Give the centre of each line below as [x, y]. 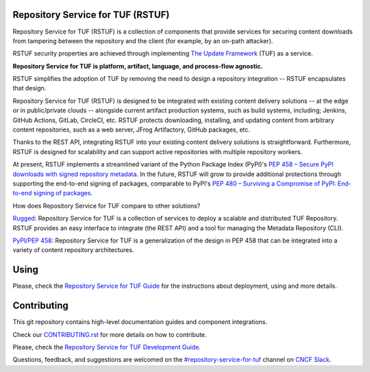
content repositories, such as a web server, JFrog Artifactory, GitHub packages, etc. [131, 129]
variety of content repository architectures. [73, 250]
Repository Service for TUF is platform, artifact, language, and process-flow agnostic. [138, 66]
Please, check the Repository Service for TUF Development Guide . [107, 347]
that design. [29, 88]
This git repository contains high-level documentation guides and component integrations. [140, 322]
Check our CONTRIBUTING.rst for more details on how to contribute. [110, 334]
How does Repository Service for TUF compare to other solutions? [107, 206]
